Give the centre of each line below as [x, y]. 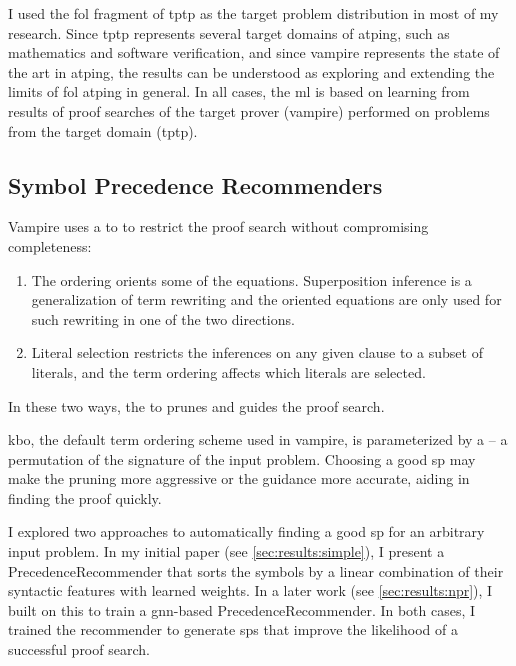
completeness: [50, 245]
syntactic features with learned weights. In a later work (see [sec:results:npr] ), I [250, 590]
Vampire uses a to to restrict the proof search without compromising [218, 226]
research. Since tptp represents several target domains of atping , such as [229, 32]
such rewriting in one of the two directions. [163, 318]
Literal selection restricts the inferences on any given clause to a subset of [257, 352]
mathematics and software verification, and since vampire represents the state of [254, 52]
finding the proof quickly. [85, 497]
